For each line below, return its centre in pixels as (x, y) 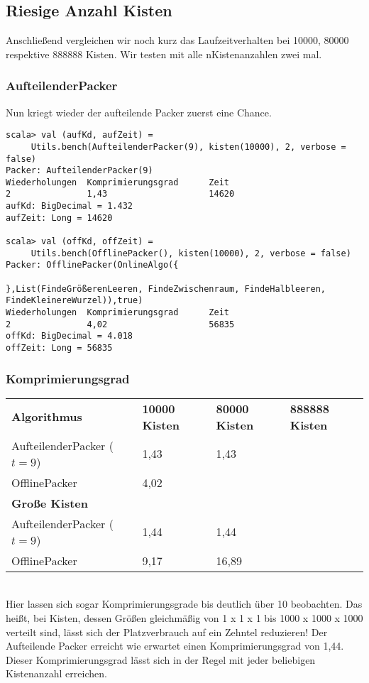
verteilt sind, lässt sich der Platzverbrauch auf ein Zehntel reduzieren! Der (167, 632)
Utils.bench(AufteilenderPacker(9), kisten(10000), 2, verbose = (188, 147)
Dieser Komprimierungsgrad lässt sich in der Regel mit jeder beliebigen (161, 659)
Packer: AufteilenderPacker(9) (79, 171)
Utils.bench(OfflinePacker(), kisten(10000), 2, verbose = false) (191, 253)
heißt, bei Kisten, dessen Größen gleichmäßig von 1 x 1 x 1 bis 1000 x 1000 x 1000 (184, 618)
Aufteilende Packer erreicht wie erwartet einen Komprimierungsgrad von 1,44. (175, 646)
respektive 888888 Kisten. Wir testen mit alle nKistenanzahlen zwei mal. (164, 54)
